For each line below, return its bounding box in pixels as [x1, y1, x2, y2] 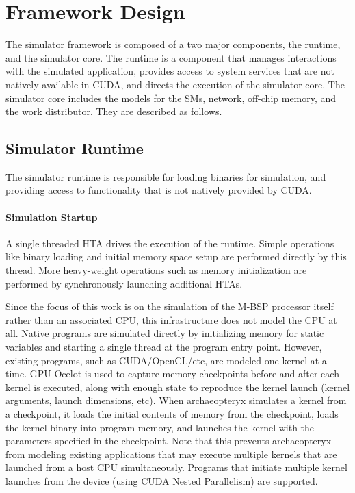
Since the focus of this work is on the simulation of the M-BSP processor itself [5, 299, 334, 314]
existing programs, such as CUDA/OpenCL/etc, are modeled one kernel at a [5, 353, 327, 367]
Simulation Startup [5, 210, 98, 224]
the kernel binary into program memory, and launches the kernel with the [5, 420, 315, 434]
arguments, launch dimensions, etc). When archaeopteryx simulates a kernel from [5, 393, 347, 407]
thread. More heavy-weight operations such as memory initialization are [5, 263, 307, 277]
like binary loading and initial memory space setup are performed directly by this [5, 249, 347, 264]
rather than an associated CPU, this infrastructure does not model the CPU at [5, 312, 337, 327]
